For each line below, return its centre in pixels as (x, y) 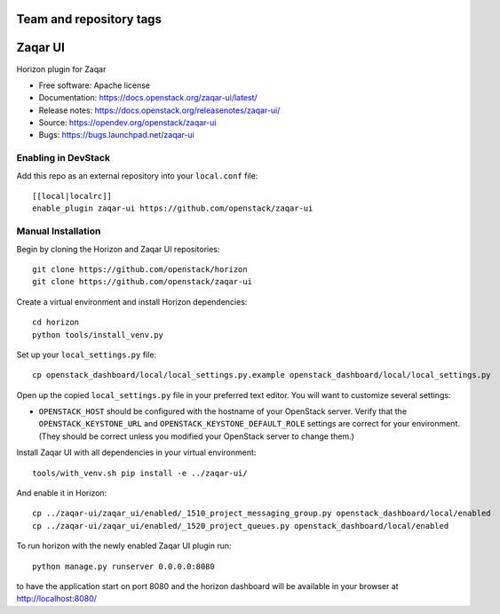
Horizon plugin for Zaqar (61, 69)
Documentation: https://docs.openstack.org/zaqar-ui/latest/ (148, 98)
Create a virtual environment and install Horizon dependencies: (132, 301)
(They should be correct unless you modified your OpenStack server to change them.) (197, 436)
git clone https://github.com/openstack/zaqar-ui (143, 282)
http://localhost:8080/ (57, 599)
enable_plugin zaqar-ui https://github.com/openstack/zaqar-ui (173, 208)
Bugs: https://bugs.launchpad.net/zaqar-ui (116, 135)
